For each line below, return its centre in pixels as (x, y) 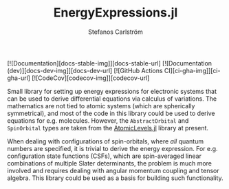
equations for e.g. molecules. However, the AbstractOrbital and (98, 120)
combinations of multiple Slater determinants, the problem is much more (109, 163)
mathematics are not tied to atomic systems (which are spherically (101, 106)
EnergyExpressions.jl (116, 13)
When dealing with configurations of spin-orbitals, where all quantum (106, 141)
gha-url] (19, 78)
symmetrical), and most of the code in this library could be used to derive (111, 113)
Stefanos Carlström (116, 32)
